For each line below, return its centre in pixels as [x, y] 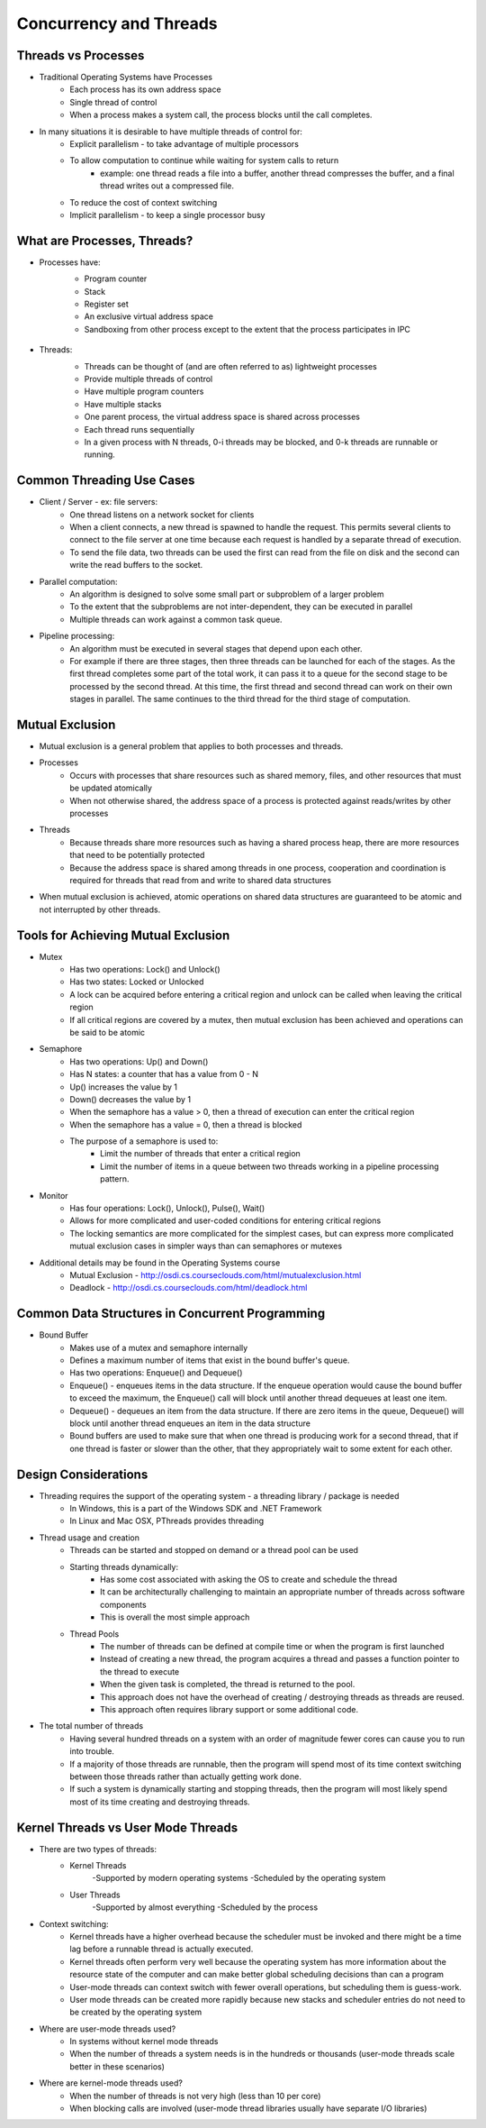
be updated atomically [111, 788]
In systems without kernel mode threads [144, 2041]
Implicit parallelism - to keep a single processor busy [167, 215]
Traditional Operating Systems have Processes [126, 78]
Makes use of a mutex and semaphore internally [159, 1347]
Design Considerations [82, 1474]
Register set [107, 304]
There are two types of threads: [98, 1849]
